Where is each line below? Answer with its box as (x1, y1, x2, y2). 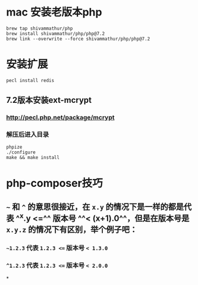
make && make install (6, 155, 60, 161)
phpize (6, 144, 23, 151)
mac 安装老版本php (6, 5, 102, 19)
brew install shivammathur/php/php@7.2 (6, 30, 105, 36)
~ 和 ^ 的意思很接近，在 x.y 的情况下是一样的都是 (6, 202, 184, 212)
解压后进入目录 (6, 130, 49, 139)
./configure (6, 149, 36, 155)
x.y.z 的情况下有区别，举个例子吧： (6, 224, 138, 235)
